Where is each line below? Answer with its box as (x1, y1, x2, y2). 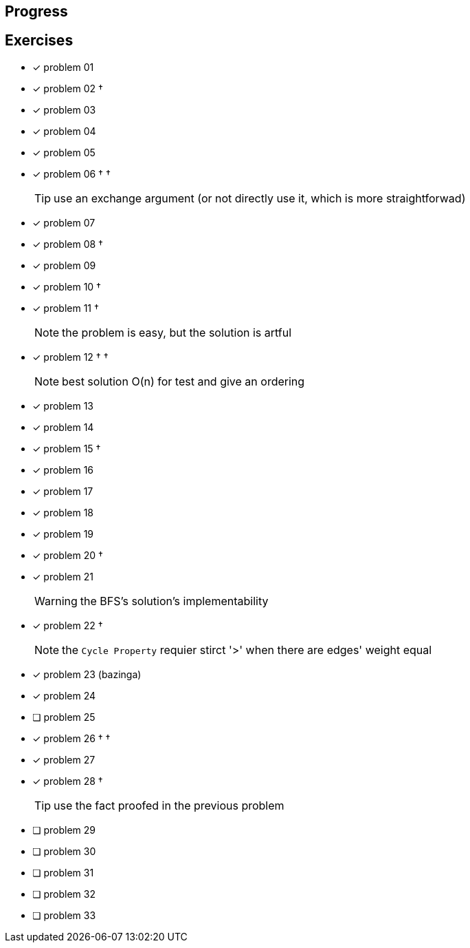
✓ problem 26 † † (32, 732, 111, 744)
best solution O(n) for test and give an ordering (62, 374, 305, 388)
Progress (5, 3, 68, 20)
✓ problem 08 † (32, 238, 103, 250)
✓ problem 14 (32, 421, 94, 433)
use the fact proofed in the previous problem (54, 798, 284, 812)
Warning (34, 593, 78, 608)
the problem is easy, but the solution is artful (62, 325, 292, 339)
